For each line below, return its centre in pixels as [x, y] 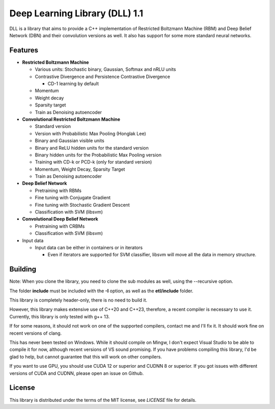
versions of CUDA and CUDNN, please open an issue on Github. [77, 373]
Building [23, 269]
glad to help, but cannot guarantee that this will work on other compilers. [86, 357]
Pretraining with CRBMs [60, 226]
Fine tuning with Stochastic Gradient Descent [82, 205]
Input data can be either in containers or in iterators [89, 248]
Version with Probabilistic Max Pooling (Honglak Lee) [90, 133]
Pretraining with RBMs [58, 190]
